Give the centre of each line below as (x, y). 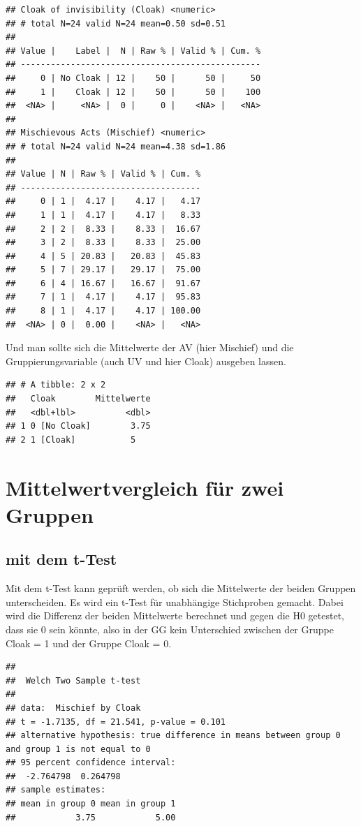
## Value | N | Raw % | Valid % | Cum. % (103, 174)
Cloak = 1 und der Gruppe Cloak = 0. (89, 643)
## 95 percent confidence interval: (91, 763)
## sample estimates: (56, 790)
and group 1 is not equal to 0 (78, 749)
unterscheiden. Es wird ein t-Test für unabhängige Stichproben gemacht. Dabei (175, 602)
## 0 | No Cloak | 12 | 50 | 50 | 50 (133, 78)
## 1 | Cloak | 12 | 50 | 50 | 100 (133, 92)
